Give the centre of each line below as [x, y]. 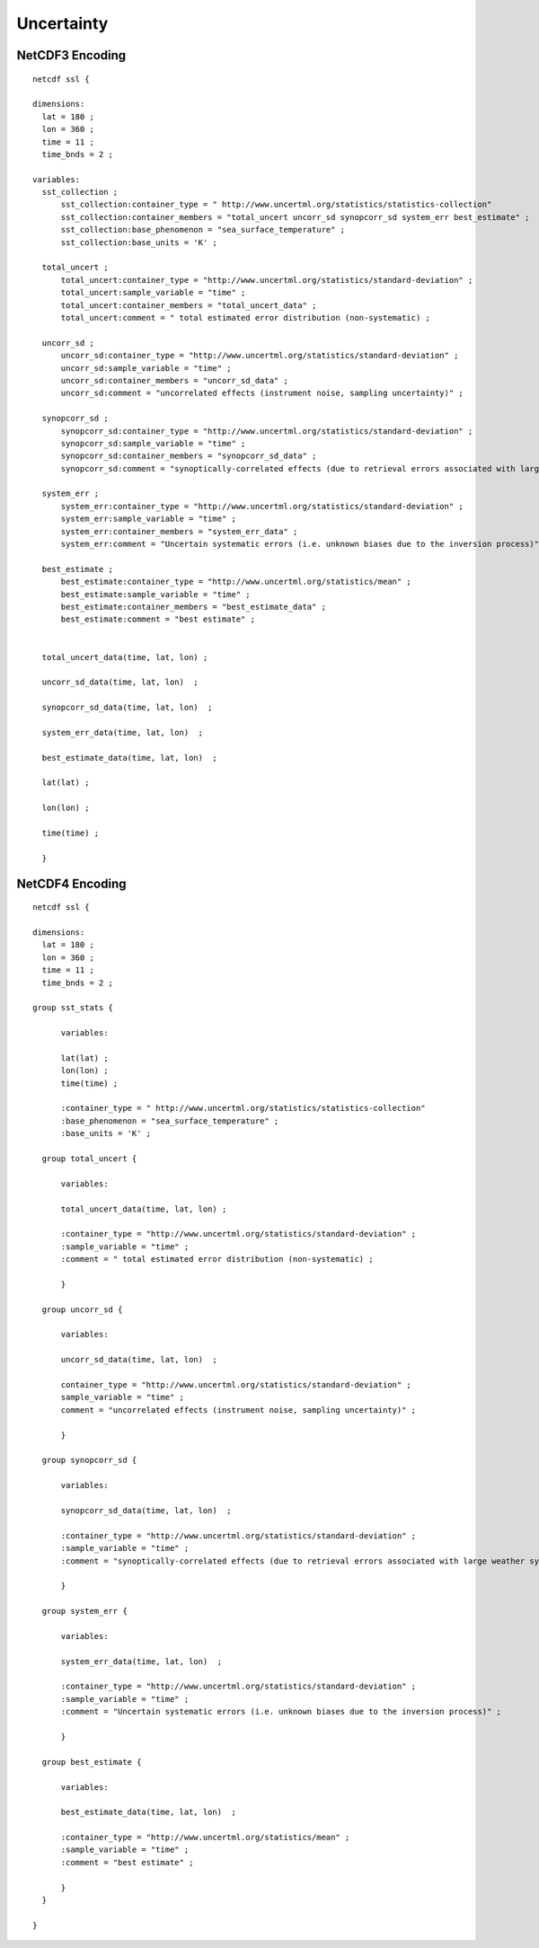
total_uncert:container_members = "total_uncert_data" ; [189, 305]
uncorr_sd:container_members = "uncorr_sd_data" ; [175, 380]
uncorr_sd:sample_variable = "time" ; [146, 368]
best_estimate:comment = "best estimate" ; [158, 619]
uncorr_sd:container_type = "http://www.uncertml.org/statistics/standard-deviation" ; [260, 356]
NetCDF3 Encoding [71, 55]
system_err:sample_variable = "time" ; [149, 519]
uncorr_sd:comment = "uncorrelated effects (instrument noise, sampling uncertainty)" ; [262, 393]
